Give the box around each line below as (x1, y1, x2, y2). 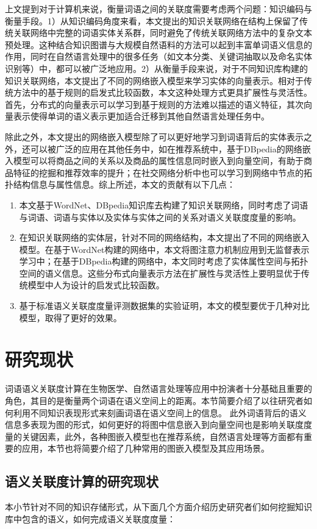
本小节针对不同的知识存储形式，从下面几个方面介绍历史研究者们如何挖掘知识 (5, 500, 312, 513)
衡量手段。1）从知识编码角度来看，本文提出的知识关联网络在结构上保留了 (5, 14, 299, 27)
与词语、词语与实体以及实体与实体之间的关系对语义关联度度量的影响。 (19, 210, 301, 223)
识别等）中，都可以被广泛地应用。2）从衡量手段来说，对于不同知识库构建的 (5, 62, 308, 74)
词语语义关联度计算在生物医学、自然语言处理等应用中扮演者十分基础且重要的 (5, 382, 312, 395)
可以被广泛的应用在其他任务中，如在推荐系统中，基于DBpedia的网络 (30, 142, 302, 155)
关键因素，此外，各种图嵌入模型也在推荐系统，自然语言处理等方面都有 (21, 430, 304, 442)
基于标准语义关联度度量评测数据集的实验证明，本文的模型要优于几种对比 (19, 299, 310, 312)
